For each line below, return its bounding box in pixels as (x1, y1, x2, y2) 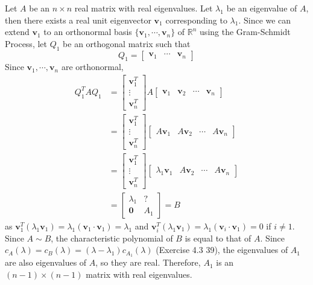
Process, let (5, 37, 47, 50)
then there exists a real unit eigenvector (5, 13, 151, 26)
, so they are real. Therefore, (95, 256, 201, 269)
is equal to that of (185, 231, 251, 244)
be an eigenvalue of (226, 2, 297, 14)
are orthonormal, (61, 60, 124, 73)
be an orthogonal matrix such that (63, 37, 191, 50)
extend (5, 25, 30, 38)
